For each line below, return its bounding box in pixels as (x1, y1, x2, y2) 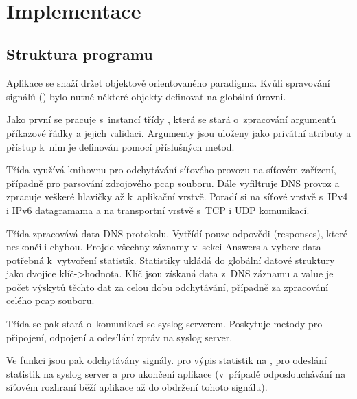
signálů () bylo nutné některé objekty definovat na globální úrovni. (6, 89, 286, 103)
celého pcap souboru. (6, 293, 95, 308)
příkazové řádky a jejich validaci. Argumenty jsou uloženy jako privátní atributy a (6, 125, 352, 140)
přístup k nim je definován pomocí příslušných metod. (6, 139, 235, 153)
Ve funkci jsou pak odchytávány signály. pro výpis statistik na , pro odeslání (6, 353, 327, 367)
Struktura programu (6, 43, 153, 65)
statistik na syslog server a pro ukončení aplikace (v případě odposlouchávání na (6, 366, 346, 380)
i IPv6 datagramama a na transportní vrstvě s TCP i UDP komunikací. (6, 202, 310, 217)
